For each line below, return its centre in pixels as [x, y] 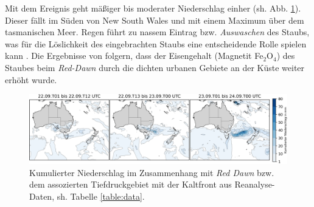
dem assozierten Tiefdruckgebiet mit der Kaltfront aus [131, 184]
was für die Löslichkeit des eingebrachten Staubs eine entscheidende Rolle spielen [156, 43]
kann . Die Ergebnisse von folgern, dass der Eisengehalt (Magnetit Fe [134, 56]
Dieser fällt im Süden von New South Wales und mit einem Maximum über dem [155, 20]
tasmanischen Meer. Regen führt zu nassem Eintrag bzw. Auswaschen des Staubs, [157, 32]
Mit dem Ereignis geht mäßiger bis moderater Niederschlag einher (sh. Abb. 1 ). [153, 8]
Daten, [42, 196]
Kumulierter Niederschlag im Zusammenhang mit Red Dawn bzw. [152, 172]
